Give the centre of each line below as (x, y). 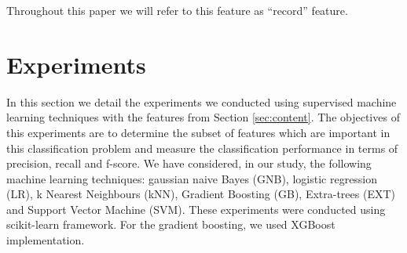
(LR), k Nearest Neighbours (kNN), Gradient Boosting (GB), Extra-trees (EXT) (201, 194)
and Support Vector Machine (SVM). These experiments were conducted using (196, 209)
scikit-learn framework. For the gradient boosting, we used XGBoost (171, 224)
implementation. (46, 240)
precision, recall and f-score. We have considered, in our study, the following (189, 163)
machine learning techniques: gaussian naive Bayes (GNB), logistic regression (192, 178)
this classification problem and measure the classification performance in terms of (202, 148)
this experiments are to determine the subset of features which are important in (198, 132)
